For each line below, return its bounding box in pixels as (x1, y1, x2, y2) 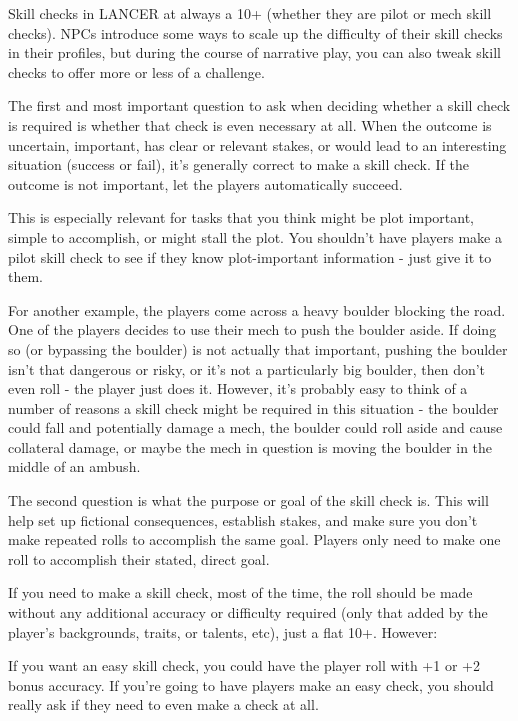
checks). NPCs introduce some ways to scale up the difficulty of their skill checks (8, 22, 503, 43)
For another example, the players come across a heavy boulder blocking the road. (8, 299, 506, 320)
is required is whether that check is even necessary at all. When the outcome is (8, 114, 492, 135)
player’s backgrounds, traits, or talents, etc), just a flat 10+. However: (8, 621, 438, 642)
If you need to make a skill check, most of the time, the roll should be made (8, 582, 473, 603)
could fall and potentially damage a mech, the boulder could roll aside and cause (8, 417, 503, 438)
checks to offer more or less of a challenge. (8, 61, 265, 82)
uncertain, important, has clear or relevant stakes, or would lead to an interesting (8, 134, 507, 155)
